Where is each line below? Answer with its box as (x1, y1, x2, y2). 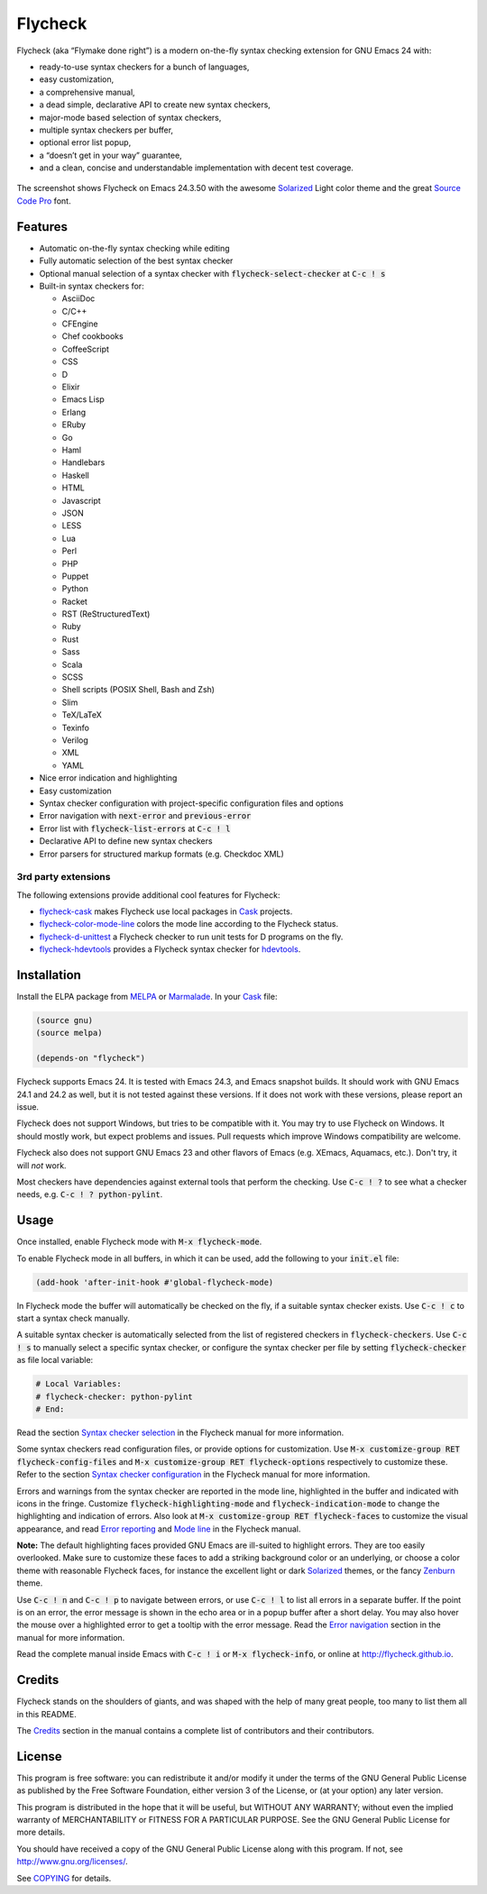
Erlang (61, 407, 87, 417)
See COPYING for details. (16, 1872, 112, 1883)
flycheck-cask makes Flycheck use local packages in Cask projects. (39, 906, 293, 917)
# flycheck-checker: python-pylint (35, 1391, 193, 1402)
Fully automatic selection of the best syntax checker (39, 255, 234, 266)
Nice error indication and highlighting (39, 773, 178, 783)
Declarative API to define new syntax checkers (39, 836, 213, 846)
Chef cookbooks (61, 331, 124, 342)
